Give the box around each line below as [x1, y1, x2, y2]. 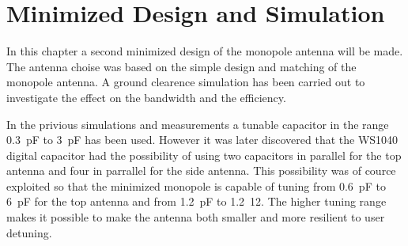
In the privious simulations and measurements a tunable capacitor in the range [6, 115, 389, 132]
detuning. [6, 224, 52, 240]
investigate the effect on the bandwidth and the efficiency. [6, 89, 286, 105]
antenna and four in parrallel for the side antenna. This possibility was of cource [6, 162, 396, 179]
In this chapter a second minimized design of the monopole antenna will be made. [6, 43, 403, 59]
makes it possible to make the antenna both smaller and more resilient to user [6, 209, 385, 225]
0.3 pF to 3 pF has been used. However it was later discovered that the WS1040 [6, 131, 399, 148]
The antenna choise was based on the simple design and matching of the [6, 58, 357, 74]
